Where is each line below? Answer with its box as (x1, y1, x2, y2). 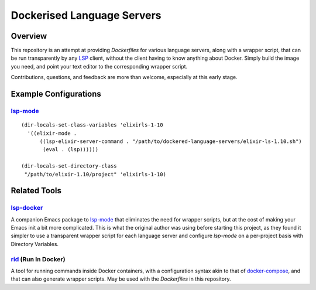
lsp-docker (11, 204, 43, 212)
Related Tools (11, 186, 61, 196)
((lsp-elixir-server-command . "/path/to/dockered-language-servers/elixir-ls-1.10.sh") (39, 138, 303, 145)
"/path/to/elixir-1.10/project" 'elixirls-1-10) (24, 170, 167, 178)
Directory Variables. (11, 240, 59, 247)
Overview (11, 31, 47, 41)
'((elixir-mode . (27, 129, 77, 137)
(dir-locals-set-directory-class (21, 163, 117, 169)
